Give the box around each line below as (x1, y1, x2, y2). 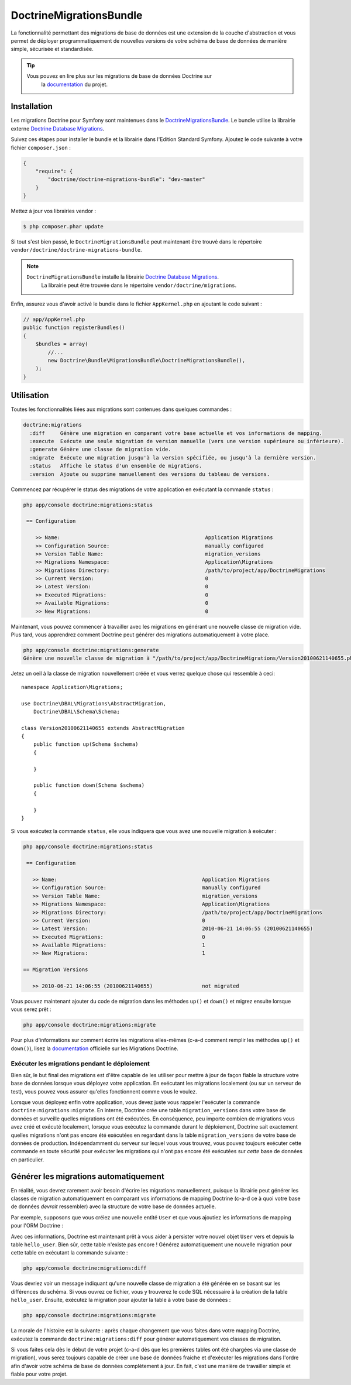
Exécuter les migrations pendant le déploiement (11, 1060, 150, 1068)
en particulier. (11, 1156, 44, 1163)
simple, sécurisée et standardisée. (11, 46, 94, 53)
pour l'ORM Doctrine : (11, 1222, 64, 1229)
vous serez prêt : (11, 1006, 52, 1013)
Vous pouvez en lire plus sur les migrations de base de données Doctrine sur (26, 73, 212, 80)
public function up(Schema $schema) (33, 741, 139, 748)
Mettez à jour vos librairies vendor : (11, 208, 97, 215)
